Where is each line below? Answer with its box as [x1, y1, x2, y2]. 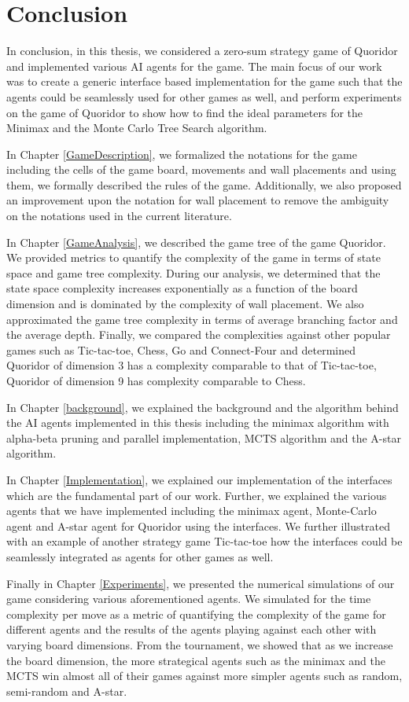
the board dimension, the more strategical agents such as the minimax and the [6, 652, 385, 668]
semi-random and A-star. [6, 682, 127, 699]
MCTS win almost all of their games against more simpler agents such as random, [6, 667, 403, 684]
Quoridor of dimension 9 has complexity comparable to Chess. [6, 373, 306, 388]
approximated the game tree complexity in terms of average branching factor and [6, 311, 398, 327]
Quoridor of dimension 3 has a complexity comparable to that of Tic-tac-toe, [6, 357, 377, 373]
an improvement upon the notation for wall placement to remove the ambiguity [6, 192, 389, 208]
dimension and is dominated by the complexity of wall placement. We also [6, 296, 364, 312]
